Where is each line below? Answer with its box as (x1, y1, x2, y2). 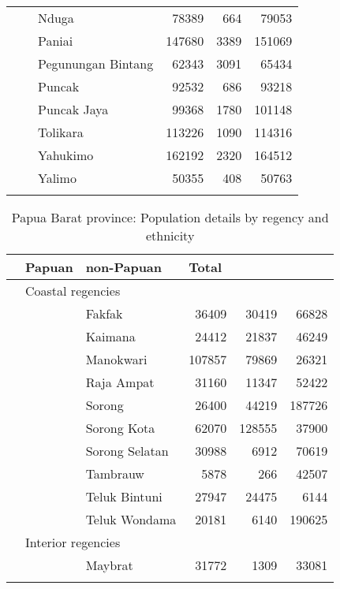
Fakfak (85, 304, 123, 322)
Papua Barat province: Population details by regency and (11, 208, 329, 226)
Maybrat (85, 556, 133, 574)
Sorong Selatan (85, 442, 169, 460)
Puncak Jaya (38, 100, 109, 118)
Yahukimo (38, 146, 94, 164)
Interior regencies (25, 533, 121, 551)
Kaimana (85, 327, 136, 345)
